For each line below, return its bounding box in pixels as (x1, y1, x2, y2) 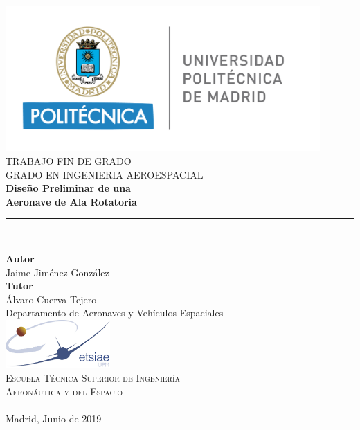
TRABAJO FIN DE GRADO (6, 154, 132, 168)
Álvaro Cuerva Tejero (6, 292, 97, 306)
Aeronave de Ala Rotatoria (6, 194, 137, 208)
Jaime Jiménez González (6, 265, 109, 279)
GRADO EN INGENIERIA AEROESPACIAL (6, 167, 204, 181)
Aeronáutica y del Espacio (6, 384, 123, 398)
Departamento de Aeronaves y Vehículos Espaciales (6, 305, 224, 320)
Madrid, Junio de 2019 (6, 411, 102, 425)
